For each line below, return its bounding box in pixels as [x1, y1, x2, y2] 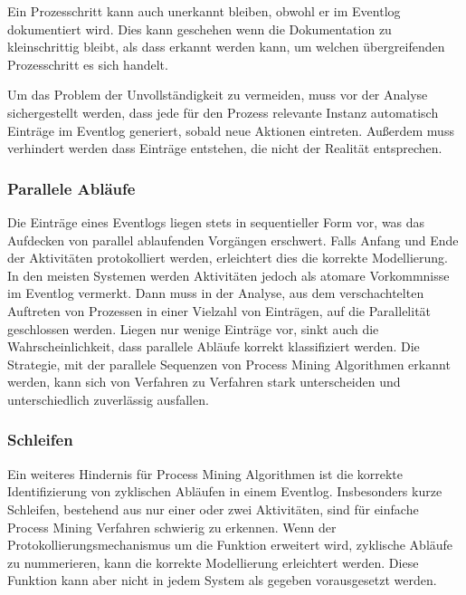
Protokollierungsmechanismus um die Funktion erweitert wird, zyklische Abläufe [7, 535, 453, 554]
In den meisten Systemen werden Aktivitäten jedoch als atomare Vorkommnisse [7, 265, 450, 284]
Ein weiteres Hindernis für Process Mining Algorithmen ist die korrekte [7, 464, 404, 483]
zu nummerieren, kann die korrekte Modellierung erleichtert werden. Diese [7, 552, 419, 571]
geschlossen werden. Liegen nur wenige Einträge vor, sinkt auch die [7, 319, 379, 338]
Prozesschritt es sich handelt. [7, 54, 168, 73]
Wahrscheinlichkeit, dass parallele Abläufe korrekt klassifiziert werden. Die [7, 337, 420, 356]
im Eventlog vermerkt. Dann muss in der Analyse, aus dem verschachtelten [7, 283, 424, 302]
